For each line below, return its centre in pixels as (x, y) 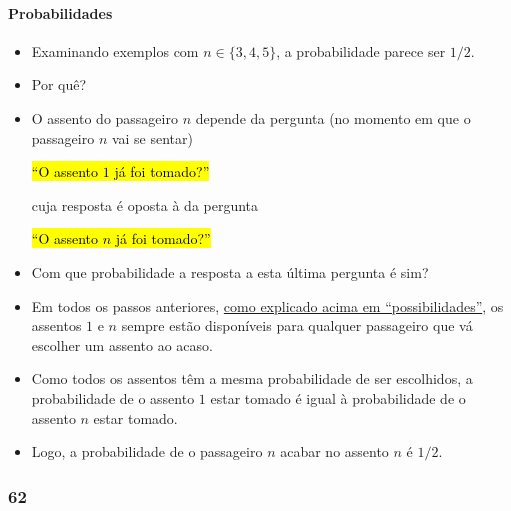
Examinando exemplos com (115, 50)
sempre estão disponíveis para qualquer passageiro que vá (297, 325)
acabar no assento (334, 451)
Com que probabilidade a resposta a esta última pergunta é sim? (230, 271)
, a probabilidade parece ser (361, 50)
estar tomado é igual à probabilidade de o (338, 397)
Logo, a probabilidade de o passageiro (147, 451)
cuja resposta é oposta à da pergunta (145, 204)
